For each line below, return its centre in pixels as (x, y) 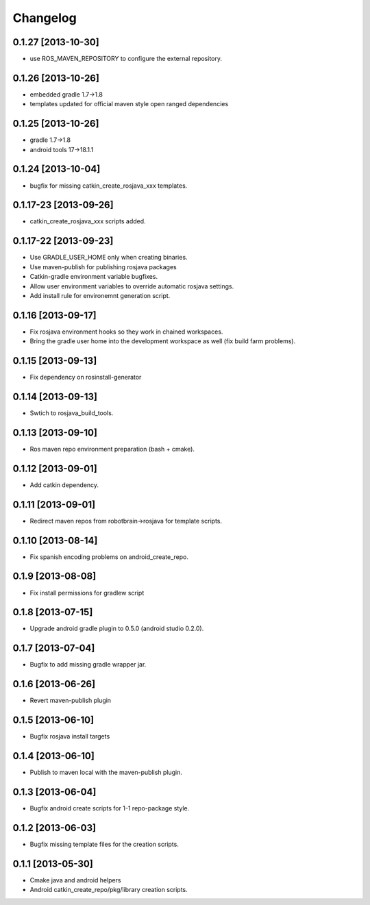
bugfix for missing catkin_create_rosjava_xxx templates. (109, 186)
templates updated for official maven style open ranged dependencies (129, 104)
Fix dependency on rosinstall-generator (86, 377)
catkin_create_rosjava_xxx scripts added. (88, 221)
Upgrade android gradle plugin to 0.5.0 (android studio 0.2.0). (117, 629)
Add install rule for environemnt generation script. (100, 295)
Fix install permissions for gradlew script (87, 593)
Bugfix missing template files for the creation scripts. (104, 844)
